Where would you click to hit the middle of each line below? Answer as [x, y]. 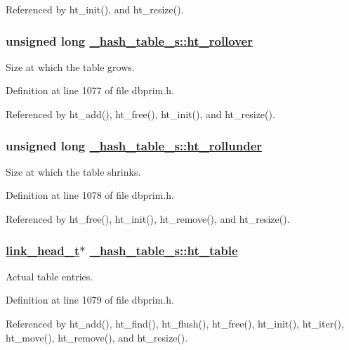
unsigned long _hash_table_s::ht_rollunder [134, 145]
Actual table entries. [50, 276]
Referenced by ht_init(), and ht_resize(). [95, 9]
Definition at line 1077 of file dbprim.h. [90, 90]
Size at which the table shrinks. [73, 171]
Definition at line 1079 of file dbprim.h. [90, 300]
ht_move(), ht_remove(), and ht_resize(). [97, 337]
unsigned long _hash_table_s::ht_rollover [129, 40]
